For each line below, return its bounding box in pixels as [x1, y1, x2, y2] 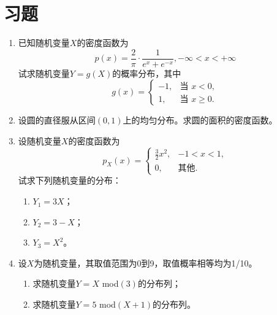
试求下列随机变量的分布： [18, 174, 121, 187]
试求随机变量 [18, 66, 70, 79]
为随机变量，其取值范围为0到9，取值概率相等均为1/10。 [34, 256, 257, 269]
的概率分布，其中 [112, 66, 181, 79]
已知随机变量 [18, 36, 70, 49]
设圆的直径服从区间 [18, 114, 96, 126]
